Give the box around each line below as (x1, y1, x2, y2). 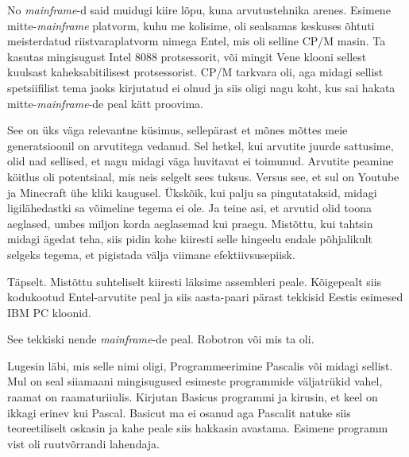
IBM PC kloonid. (7, 304, 91, 320)
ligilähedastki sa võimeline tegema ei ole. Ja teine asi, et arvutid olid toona (7, 199, 372, 216)
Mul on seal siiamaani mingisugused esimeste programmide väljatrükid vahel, (7, 373, 383, 389)
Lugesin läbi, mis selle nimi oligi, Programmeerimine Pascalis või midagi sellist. (7, 357, 393, 374)
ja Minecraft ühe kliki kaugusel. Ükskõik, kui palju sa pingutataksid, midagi (7, 184, 377, 200)
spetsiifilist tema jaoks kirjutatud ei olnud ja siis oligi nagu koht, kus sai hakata (7, 79, 395, 95)
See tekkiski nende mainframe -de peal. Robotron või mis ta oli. (7, 331, 314, 347)
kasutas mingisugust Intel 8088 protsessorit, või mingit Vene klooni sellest (7, 48, 367, 64)
